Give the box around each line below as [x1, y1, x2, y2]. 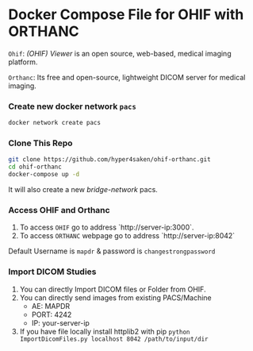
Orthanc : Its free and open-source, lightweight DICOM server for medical [8, 72, 246, 82]
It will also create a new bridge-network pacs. [8, 185, 159, 195]
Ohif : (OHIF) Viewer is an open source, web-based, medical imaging [8, 48, 232, 58]
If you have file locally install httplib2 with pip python [19, 326, 190, 336]
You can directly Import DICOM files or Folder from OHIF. [19, 284, 206, 294]
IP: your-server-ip [31, 318, 90, 327]
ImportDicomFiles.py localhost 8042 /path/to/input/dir [19, 335, 209, 343]
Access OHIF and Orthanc [8, 204, 110, 215]
